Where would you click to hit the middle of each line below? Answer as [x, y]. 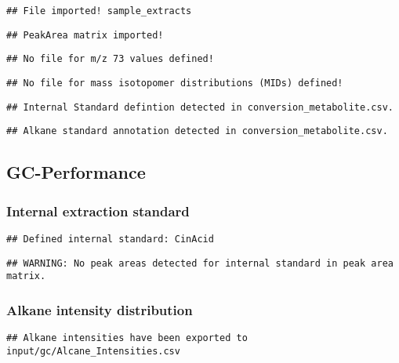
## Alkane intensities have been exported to [127, 338]
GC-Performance [76, 172]
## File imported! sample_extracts [99, 11]
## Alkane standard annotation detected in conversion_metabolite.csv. [197, 131]
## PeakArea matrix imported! [85, 35]
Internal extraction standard [98, 211]
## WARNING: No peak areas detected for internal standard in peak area [200, 263]
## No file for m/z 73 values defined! [110, 59]
